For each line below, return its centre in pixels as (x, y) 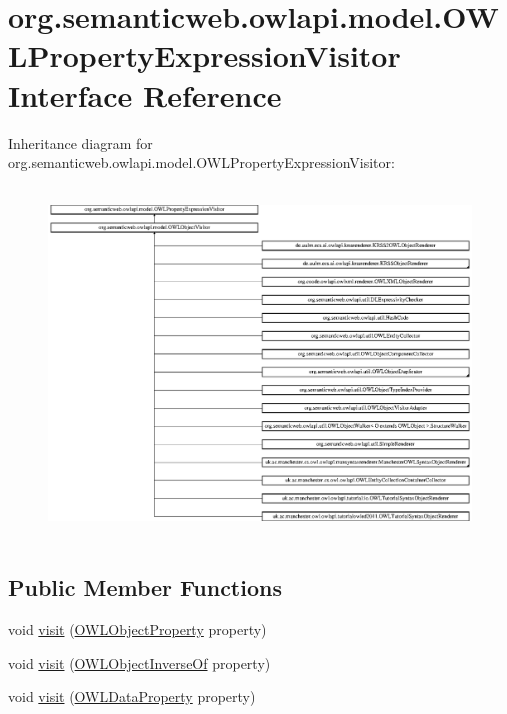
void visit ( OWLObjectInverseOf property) (139, 662)
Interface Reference (145, 94)
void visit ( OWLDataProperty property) (132, 696)
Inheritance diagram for (80, 142)
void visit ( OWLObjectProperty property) (137, 629)
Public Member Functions (145, 587)
